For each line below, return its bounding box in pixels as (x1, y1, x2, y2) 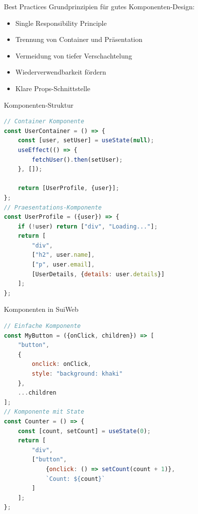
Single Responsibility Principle (15, 18, 107, 28)
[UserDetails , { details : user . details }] (32, 270, 165, 278)
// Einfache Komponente (4, 323, 81, 330)
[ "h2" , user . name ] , (32, 251, 95, 259)
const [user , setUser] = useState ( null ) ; (18, 137, 154, 144)
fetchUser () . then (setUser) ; (32, 156, 123, 163)
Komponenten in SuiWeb (4, 304, 79, 314)
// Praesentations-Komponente (4, 204, 102, 211)
